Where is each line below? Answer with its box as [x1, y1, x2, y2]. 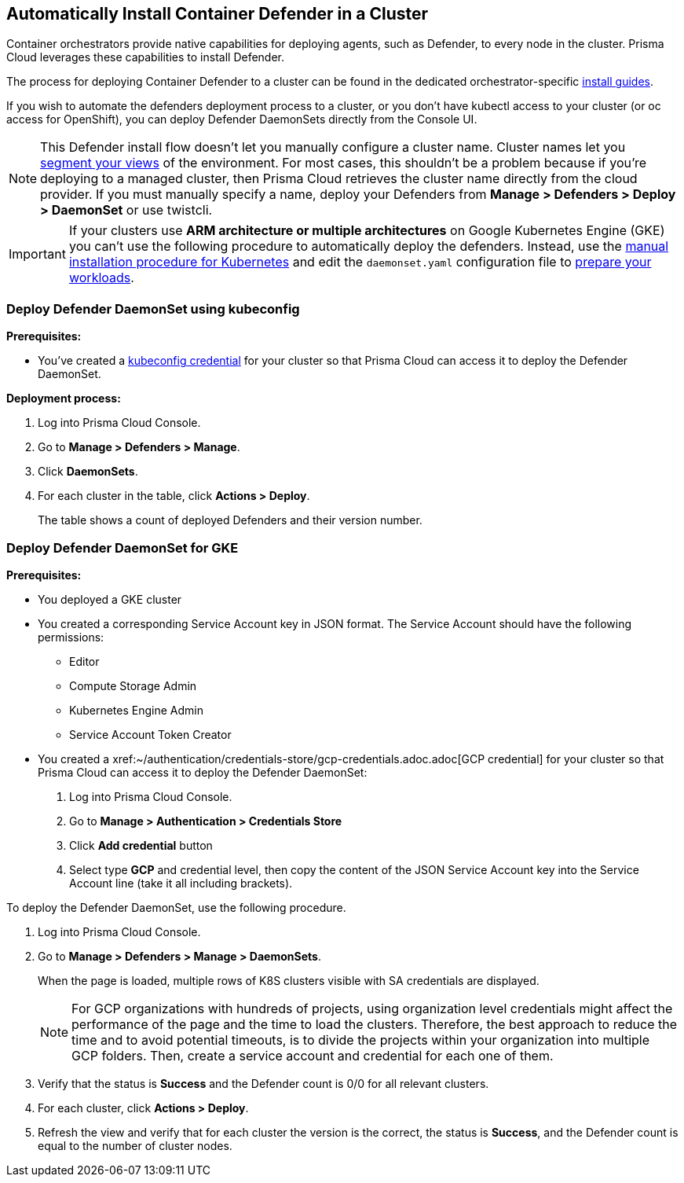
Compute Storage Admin [69, 678, 197, 693]
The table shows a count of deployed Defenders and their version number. [38, 513, 422, 527]
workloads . [68, 270, 134, 286]
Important [9, 246, 66, 263]
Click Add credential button [69, 838, 213, 852]
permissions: [38, 630, 104, 644]
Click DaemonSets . [38, 465, 138, 479]
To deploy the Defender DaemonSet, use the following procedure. [6, 900, 346, 914]
